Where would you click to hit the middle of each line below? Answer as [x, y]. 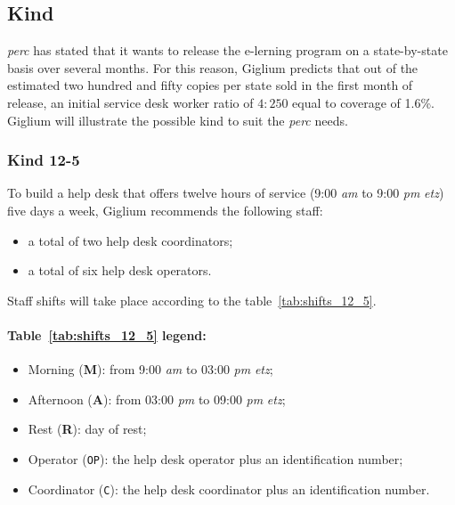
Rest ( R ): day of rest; [87, 429]
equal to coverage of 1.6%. [363, 102]
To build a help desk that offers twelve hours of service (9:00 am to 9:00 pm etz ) [226, 193]
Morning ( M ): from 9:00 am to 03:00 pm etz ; [150, 369]
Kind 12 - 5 [44, 160]
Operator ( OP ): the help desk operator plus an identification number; [215, 458]
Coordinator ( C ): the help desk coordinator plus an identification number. [229, 489]
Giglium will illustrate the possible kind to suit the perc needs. [178, 120]
